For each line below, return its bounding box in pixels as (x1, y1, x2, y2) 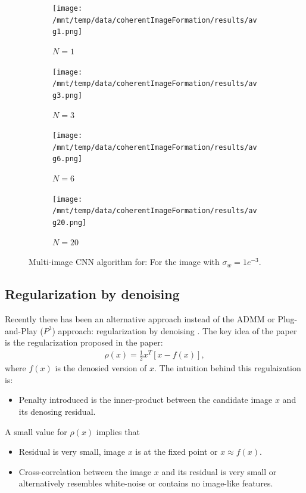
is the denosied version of (55, 362, 147, 374)
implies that (96, 425, 140, 437)
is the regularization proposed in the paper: (5, 336, 163, 349)
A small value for (5, 425, 67, 437)
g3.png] (52, 91, 83, 100)
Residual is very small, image (18, 445, 125, 458)
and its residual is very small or (161, 465, 277, 477)
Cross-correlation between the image (18, 465, 152, 477)
